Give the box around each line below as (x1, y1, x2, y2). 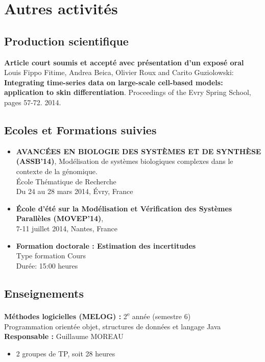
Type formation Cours (16, 250, 86, 261)
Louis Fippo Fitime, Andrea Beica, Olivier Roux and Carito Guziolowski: (4, 67, 234, 78)
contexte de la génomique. (16, 165, 98, 176)
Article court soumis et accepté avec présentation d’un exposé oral (4, 57, 244, 67)
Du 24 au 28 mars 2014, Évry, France (16, 186, 133, 197)
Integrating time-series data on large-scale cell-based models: (4, 77, 223, 87)
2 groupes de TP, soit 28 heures (16, 348, 115, 358)
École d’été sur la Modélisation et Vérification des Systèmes (16, 203, 232, 213)
